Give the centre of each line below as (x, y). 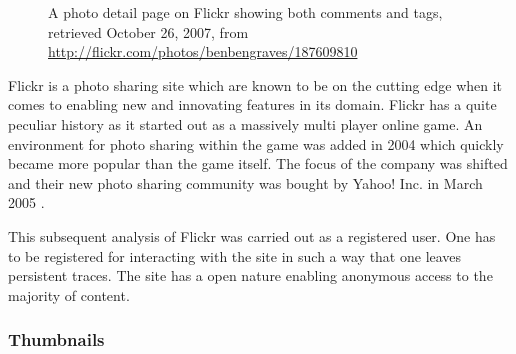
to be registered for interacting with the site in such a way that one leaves (235, 255)
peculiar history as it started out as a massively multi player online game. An (245, 123)
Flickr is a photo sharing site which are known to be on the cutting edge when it (255, 84)
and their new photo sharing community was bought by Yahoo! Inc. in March (245, 182)
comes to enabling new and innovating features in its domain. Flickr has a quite (252, 104)
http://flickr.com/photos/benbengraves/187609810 (203, 51)
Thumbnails (56, 339)
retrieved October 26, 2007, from (148, 31)
